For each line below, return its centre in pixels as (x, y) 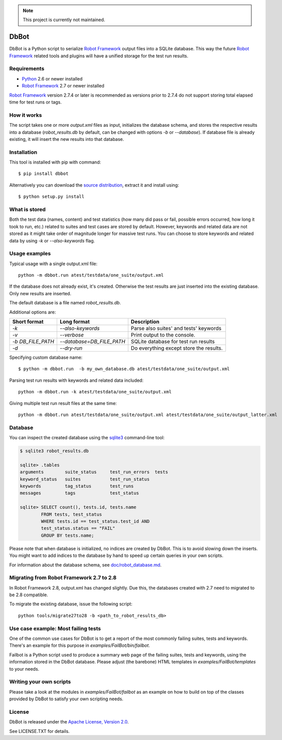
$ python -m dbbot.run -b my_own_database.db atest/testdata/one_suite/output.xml (124, 369)
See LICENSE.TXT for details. (39, 731)
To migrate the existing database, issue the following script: (71, 604)
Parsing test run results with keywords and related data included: (77, 380)
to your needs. (24, 669)
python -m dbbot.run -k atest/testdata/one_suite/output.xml (95, 392)
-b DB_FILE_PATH (33, 342)
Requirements (27, 69)
